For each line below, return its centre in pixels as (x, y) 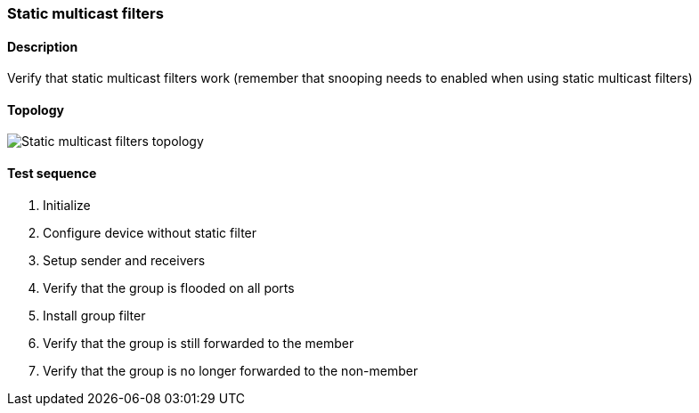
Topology (36, 109)
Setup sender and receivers (124, 260)
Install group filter (94, 315)
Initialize (67, 205)
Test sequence (52, 174)
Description (43, 46)
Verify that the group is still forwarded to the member (199, 343)
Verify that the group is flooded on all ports (169, 287)
